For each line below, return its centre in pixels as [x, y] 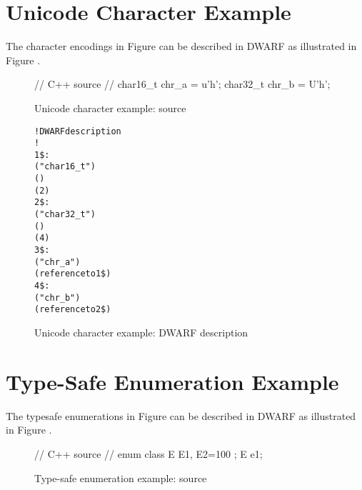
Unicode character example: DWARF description [141, 332]
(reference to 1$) [73, 274]
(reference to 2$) [73, 310]
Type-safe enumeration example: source [121, 477]
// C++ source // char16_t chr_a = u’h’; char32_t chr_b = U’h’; [182, 84]
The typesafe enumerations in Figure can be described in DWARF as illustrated [181, 415]
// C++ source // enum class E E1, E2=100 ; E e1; [149, 453]
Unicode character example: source [110, 107]
